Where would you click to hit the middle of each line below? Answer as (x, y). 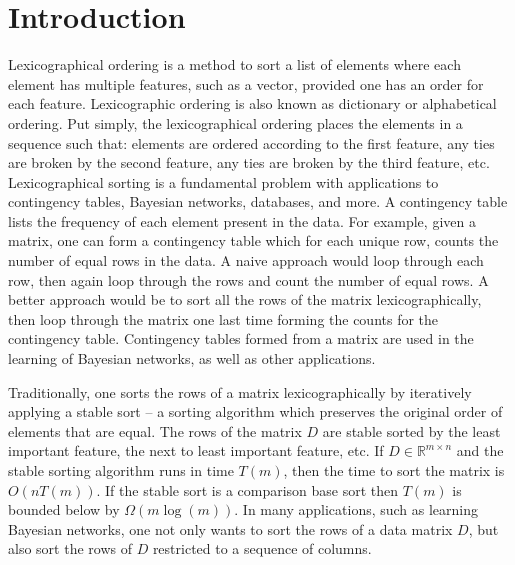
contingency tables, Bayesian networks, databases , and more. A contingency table (258, 201)
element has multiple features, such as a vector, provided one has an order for (246, 83)
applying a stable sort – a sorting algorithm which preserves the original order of (255, 411)
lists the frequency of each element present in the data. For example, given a (242, 220)
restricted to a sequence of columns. (262, 548)
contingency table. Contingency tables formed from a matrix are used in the (241, 338)
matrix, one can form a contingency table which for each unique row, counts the (253, 240)
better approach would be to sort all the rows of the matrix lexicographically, (245, 299)
